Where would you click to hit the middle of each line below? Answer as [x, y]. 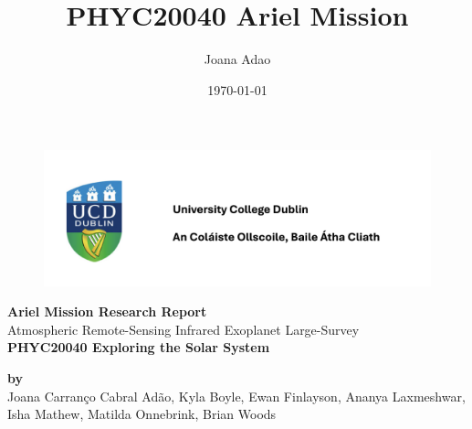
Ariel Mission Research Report [107, 311]
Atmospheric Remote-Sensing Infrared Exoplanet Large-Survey [184, 329]
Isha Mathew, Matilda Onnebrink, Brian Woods [142, 414]
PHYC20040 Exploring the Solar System [139, 347]
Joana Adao [237, 59]
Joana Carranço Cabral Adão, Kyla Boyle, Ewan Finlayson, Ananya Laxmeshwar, [236, 396]
